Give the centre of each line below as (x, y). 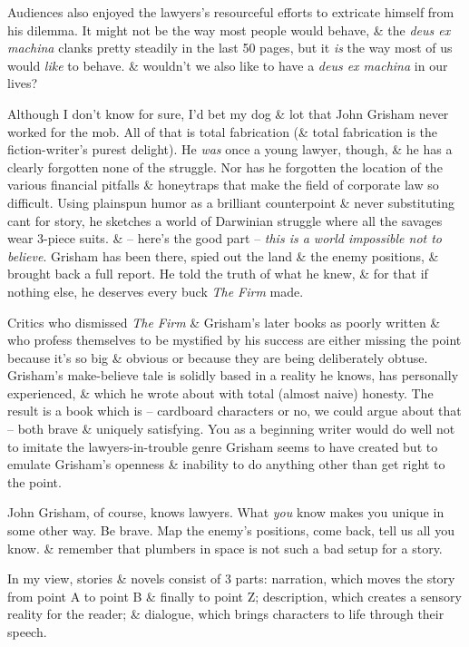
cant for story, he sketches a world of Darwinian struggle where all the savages (225, 220)
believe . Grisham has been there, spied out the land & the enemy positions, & (223, 255)
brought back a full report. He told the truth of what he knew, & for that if (218, 274)
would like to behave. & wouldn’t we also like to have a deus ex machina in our (228, 65)
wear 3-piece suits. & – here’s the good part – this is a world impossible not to (225, 238)
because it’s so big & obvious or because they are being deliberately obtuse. (218, 357)
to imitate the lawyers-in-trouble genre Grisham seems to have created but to (223, 446)
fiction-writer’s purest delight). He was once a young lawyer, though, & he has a (230, 149)
